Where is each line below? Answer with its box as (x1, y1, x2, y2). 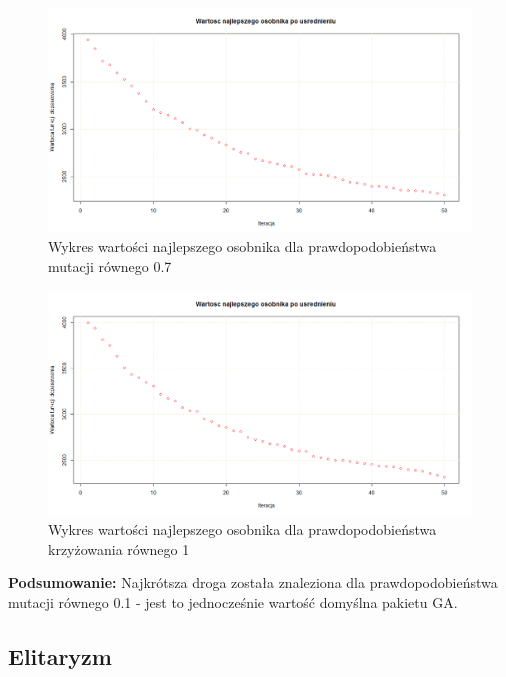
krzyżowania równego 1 (48, 538, 190, 559)
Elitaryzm (8, 640, 112, 671)
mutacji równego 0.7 (48, 256, 172, 277)
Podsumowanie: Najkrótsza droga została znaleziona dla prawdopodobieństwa (8, 572, 498, 593)
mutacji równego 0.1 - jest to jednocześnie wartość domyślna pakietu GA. (8, 591, 458, 612)
